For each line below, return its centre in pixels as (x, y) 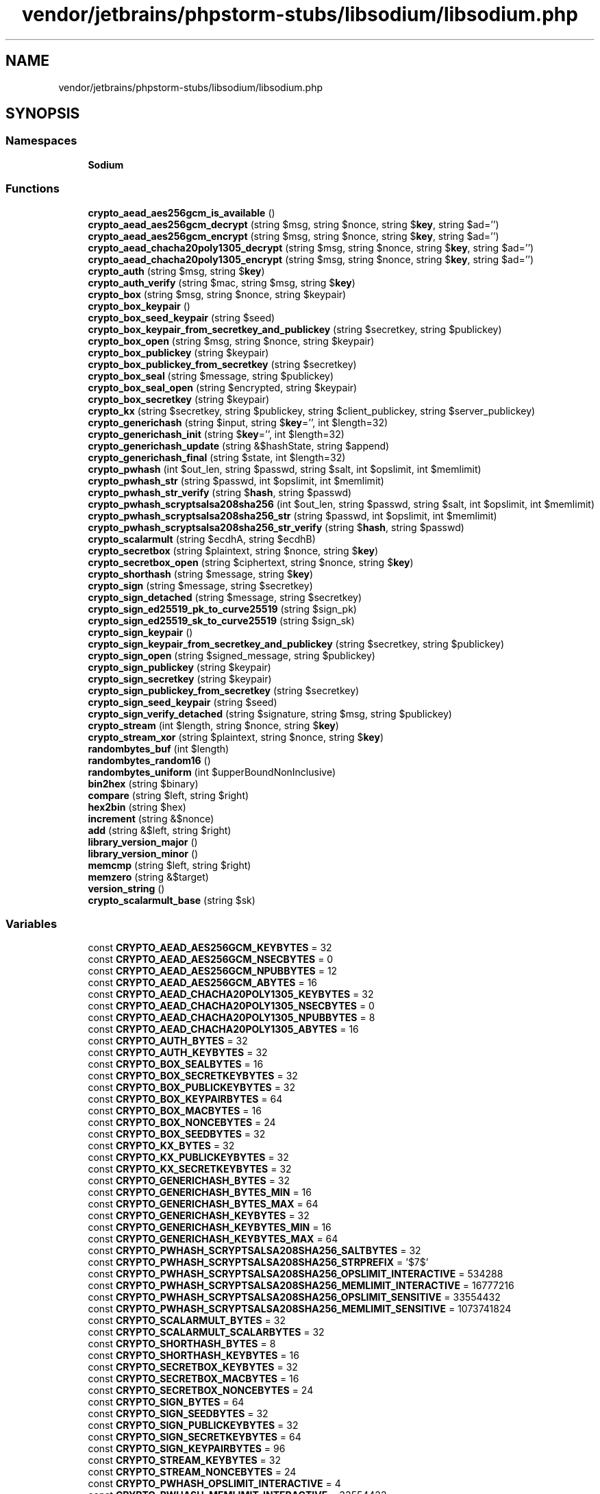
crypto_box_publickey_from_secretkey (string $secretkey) (222, 364)
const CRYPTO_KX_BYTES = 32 (161, 1146)
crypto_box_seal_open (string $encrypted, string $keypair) (223, 387)
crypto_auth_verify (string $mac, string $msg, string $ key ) (222, 282)
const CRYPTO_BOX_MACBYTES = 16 (175, 1111)
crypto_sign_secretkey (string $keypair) (180, 678)
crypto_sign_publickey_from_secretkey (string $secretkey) (224, 690)
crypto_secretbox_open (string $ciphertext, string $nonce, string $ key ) (251, 562)
